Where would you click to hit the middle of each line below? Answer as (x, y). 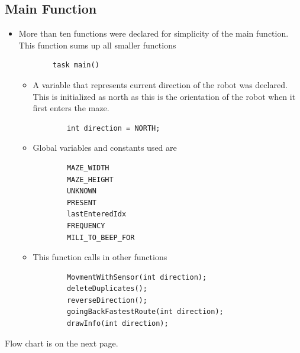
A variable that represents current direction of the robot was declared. (160, 84)
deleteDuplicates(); (107, 289)
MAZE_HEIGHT (90, 179)
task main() (76, 65)
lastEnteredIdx (96, 214)
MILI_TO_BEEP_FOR (101, 237)
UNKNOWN (81, 191)
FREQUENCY (86, 226)
